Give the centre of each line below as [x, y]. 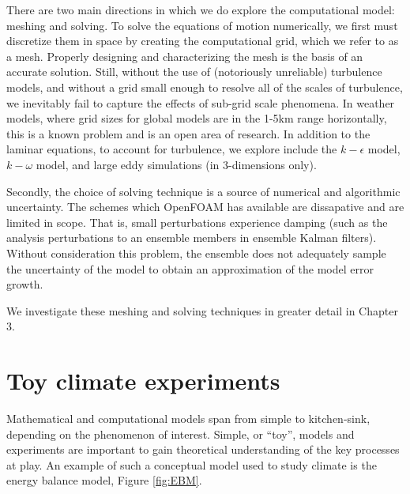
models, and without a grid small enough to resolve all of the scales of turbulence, [205, 87]
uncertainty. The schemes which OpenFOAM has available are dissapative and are [205, 207]
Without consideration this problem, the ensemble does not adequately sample [196, 253]
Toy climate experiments [143, 381]
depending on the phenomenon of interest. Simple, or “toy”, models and [181, 434]
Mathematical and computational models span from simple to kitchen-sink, [188, 418]
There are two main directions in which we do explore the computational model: [201, 9]
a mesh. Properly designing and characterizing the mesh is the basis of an [185, 56]
